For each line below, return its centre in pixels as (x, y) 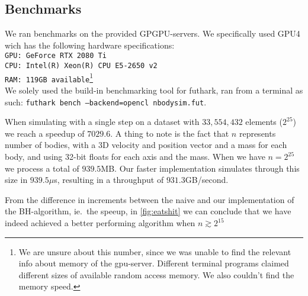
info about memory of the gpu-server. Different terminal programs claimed (154, 263)
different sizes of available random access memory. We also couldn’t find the (156, 274)
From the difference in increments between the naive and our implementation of (150, 199)
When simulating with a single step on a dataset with (102, 122)
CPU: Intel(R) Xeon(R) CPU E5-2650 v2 (81, 66)
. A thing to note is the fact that (170, 133)
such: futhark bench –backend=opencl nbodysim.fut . (106, 102)
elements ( (264, 122)
